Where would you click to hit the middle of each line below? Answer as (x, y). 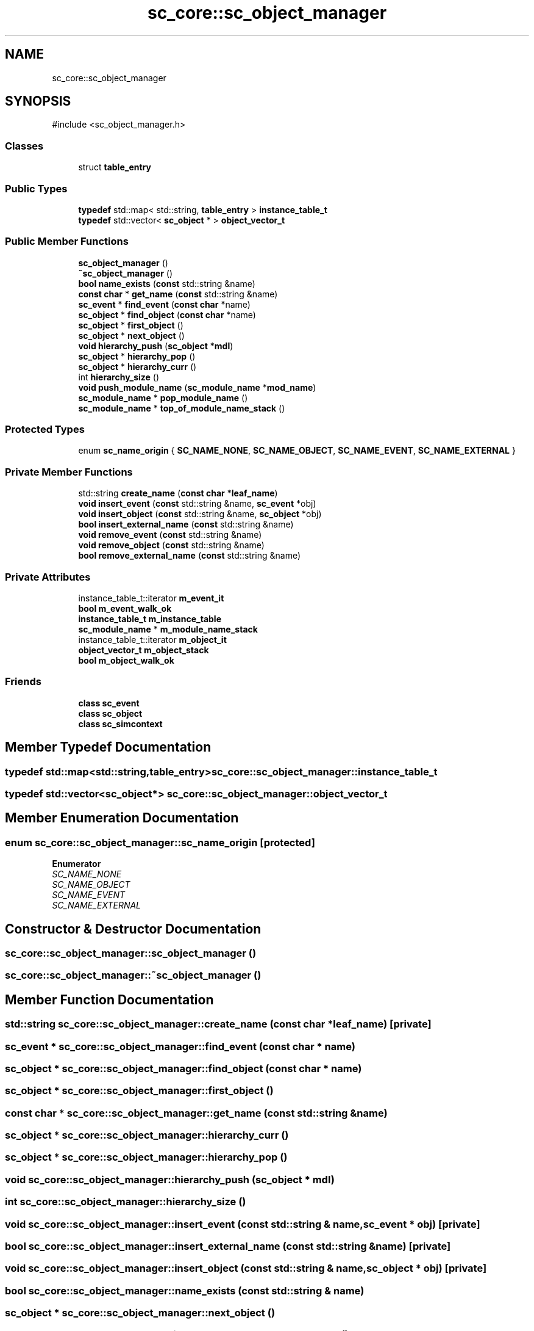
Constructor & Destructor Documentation (133, 929)
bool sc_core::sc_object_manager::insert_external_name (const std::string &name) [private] (228, 1246)
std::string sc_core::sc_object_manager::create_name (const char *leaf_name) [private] (218, 1024)
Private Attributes (48, 577)
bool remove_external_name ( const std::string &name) (190, 556)
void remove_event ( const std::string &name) (170, 535)
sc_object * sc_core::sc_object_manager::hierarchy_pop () (146, 1157)
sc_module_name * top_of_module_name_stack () (182, 408)
